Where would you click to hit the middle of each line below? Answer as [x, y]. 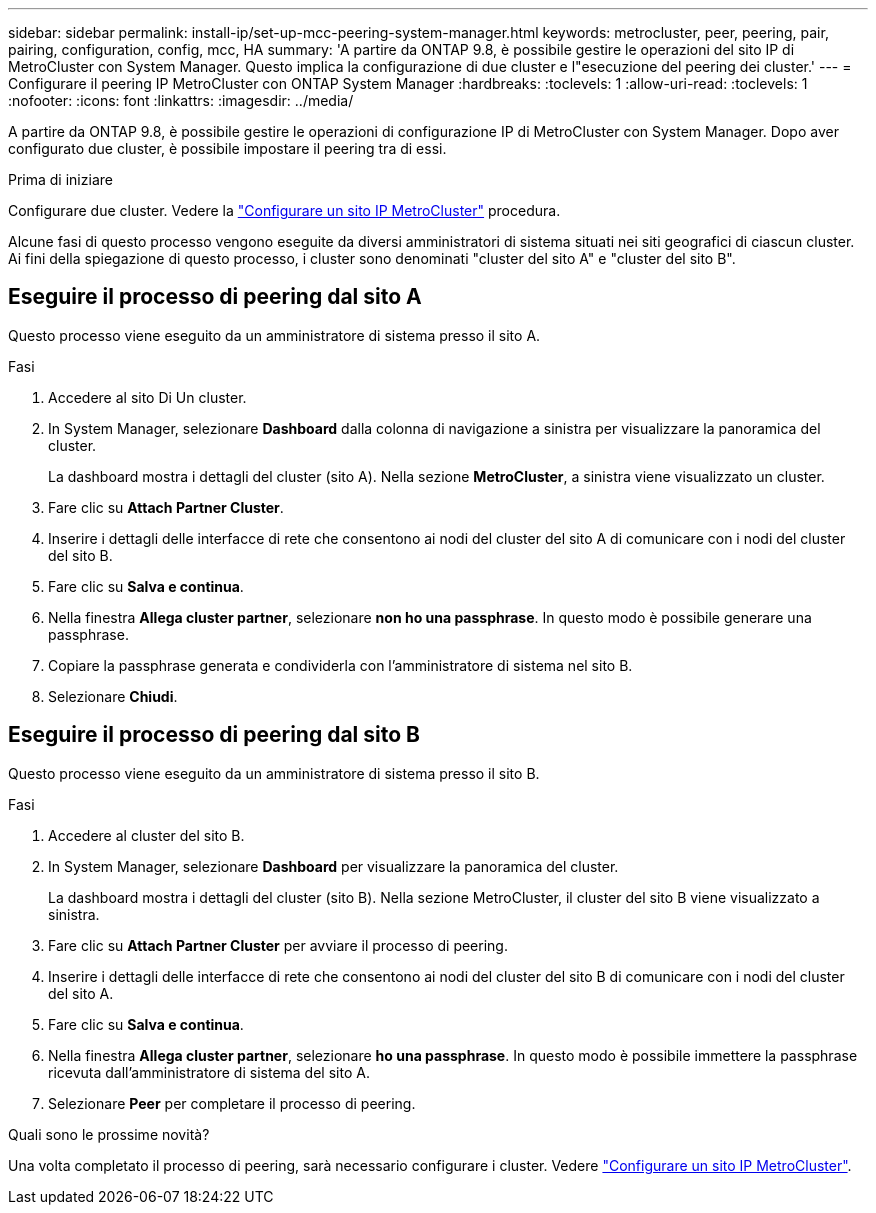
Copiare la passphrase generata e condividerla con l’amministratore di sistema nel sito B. [340, 665]
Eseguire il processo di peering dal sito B [214, 735]
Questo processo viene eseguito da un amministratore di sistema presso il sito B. [274, 773]
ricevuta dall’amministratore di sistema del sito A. [209, 1072]
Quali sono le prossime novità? [109, 1134]
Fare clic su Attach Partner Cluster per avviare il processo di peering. [278, 945]
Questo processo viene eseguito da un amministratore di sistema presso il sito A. [274, 335]
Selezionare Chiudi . [113, 696]
